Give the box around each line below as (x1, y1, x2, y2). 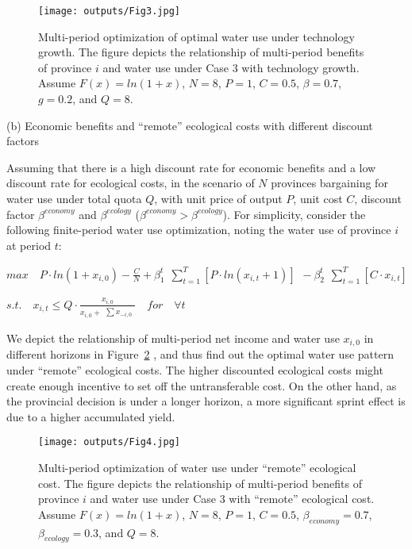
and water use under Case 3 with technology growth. (102, 59, 360, 75)
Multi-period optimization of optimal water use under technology (38, 28, 355, 44)
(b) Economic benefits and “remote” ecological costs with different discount (6, 117, 373, 133)
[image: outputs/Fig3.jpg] (38, 6, 180, 17)
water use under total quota (6, 190, 142, 206)
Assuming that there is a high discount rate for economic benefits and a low (6, 159, 376, 175)
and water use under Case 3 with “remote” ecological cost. (90, 490, 375, 507)
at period (6, 236, 52, 253)
